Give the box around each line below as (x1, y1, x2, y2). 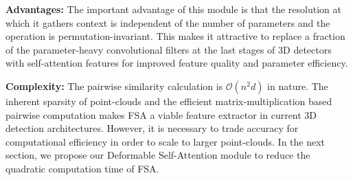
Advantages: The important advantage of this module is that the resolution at (5, 2, 341, 16)
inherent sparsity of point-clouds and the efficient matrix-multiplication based (5, 93, 332, 108)
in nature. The (267, 78, 328, 93)
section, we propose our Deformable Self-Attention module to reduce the (5, 148, 310, 162)
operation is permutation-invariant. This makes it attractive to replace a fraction (5, 29, 345, 43)
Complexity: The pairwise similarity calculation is (5, 78, 223, 93)
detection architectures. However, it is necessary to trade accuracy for (5, 121, 299, 135)
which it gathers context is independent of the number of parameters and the (5, 15, 330, 30)
